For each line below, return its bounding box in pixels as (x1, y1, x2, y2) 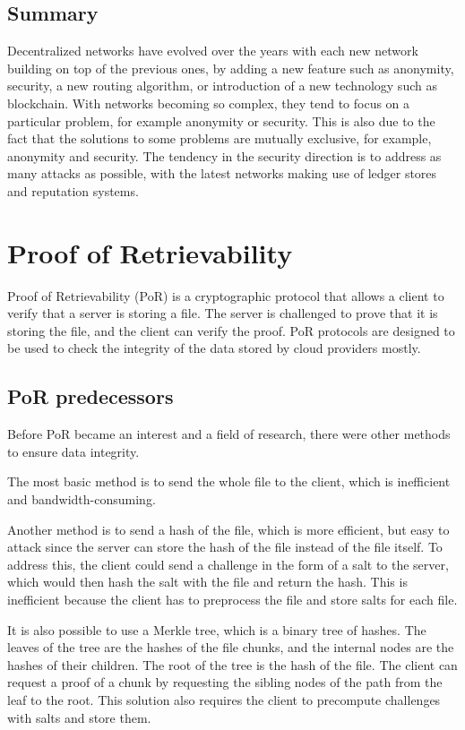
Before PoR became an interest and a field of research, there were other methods (7, 425, 451, 443)
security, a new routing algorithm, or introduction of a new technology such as (7, 76, 437, 95)
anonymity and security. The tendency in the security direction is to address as (7, 146, 442, 165)
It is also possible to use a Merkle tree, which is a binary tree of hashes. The (7, 620, 426, 639)
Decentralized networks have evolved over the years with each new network (7, 41, 418, 60)
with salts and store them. (7, 708, 151, 726)
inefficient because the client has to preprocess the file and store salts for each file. (7, 590, 458, 608)
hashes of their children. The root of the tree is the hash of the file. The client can (7, 655, 458, 674)
